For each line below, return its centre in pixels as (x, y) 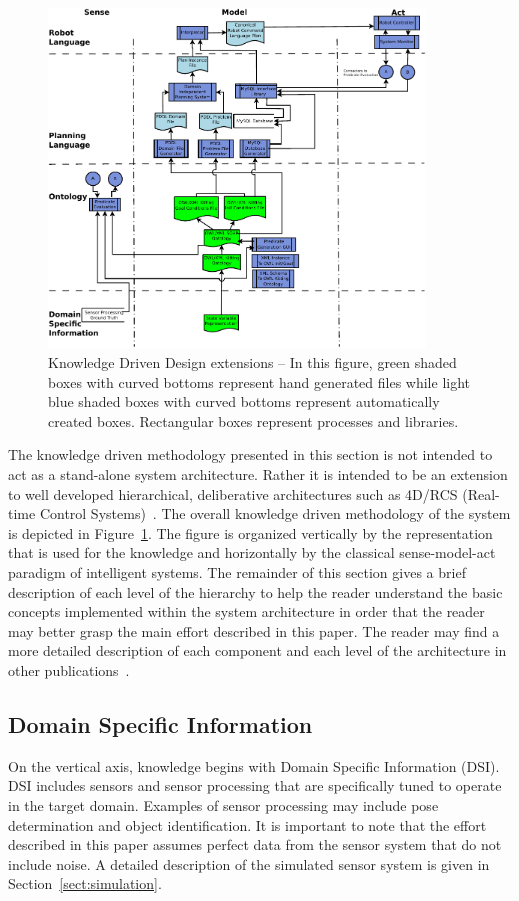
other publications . (69, 669)
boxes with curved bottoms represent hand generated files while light (259, 381)
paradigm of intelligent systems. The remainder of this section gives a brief (237, 572)
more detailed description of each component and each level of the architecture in (257, 650)
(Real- (481, 493)
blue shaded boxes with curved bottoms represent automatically (244, 401)
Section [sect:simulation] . (85, 883)
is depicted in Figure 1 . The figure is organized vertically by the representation (250, 532)
